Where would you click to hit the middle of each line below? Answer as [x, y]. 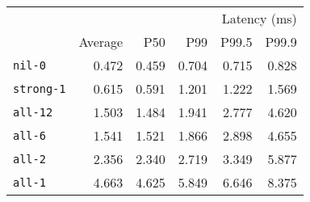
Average [101, 42]
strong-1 [40, 88]
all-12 [33, 112]
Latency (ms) [259, 18]
